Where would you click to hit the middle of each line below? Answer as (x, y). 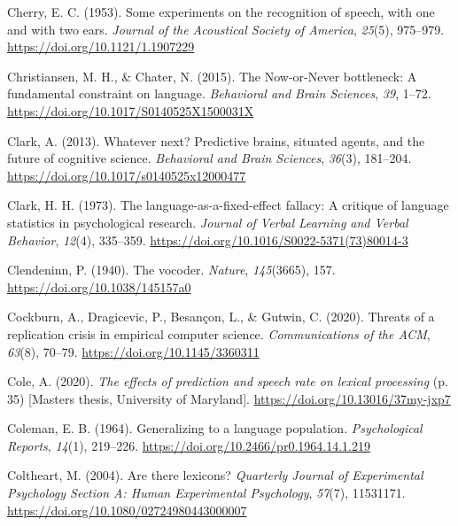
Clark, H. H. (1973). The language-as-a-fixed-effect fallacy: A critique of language (228, 205)
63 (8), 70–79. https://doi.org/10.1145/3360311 (133, 351)
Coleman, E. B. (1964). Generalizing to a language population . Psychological (215, 428)
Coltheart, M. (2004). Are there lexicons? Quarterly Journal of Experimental (215, 475)
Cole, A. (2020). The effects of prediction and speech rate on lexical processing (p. (228, 381)
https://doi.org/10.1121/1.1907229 (101, 46)
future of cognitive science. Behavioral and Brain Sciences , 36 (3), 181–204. (210, 158)
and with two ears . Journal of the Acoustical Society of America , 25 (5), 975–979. (226, 29)
